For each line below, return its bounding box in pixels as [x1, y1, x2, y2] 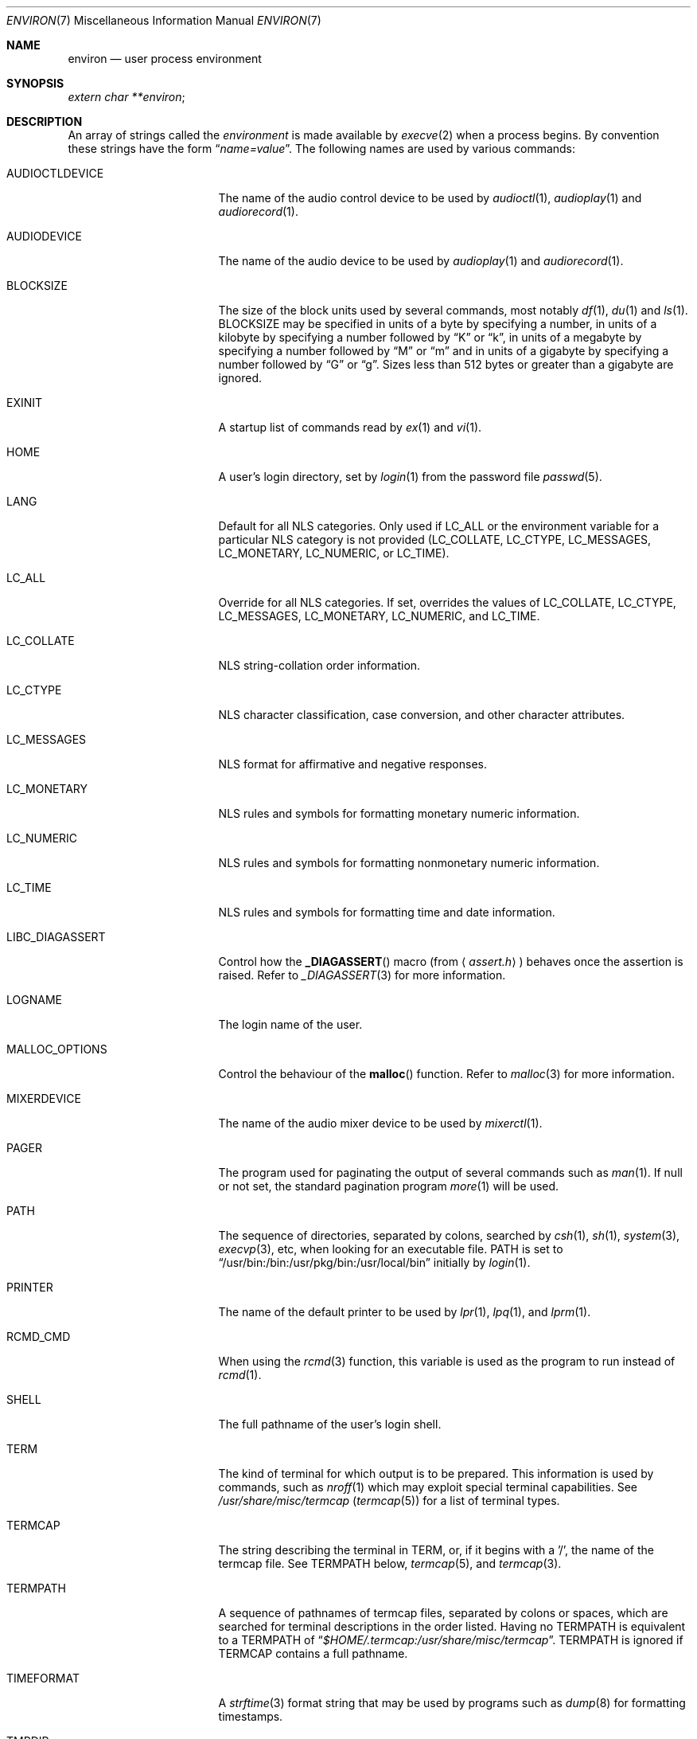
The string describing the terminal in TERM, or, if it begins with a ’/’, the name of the [218, 1543, 654, 1557]
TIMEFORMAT [6, 1671, 80, 1685]
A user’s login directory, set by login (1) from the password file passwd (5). [218, 470, 602, 483]
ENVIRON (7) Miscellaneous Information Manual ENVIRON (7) [6, 14, 321, 27]
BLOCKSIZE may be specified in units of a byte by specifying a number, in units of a [218, 317, 657, 330]
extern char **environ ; [68, 90, 185, 104]
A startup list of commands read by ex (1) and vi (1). [218, 420, 482, 434]
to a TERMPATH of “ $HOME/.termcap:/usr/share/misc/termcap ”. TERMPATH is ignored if [218, 1633, 683, 1647]
